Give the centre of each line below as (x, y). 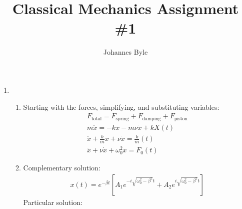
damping (151, 119)
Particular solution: (53, 202)
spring (122, 119)
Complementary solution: (62, 168)
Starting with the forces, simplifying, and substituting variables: (121, 107)
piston (181, 119)
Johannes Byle (125, 52)
